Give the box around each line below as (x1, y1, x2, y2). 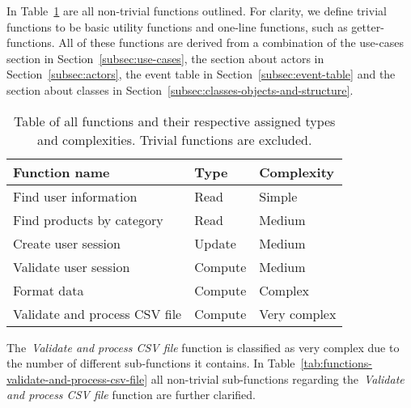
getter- (351, 18, 384, 35)
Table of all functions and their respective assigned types (13, 111, 336, 130)
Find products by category (13, 210, 163, 229)
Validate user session (13, 257, 130, 276)
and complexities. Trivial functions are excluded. (36, 130, 312, 149)
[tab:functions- (300, 355, 372, 372)
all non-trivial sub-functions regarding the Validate (150, 370, 405, 387)
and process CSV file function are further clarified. (6, 386, 256, 403)
